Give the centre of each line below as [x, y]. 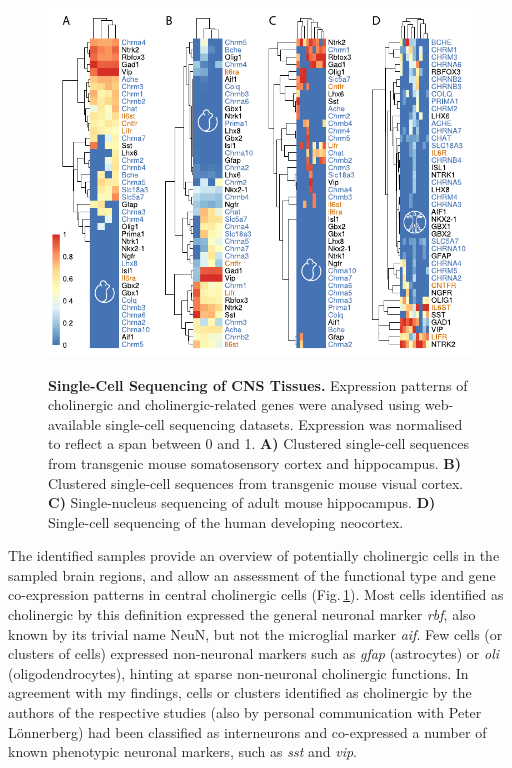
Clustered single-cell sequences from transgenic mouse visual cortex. [256, 482]
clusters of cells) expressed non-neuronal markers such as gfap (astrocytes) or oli [254, 653]
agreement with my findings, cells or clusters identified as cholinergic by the [240, 692]
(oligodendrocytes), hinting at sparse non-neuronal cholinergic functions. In [238, 672]
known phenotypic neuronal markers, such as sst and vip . [183, 751]
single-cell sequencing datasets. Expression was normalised [284, 423]
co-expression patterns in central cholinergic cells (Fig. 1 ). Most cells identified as [256, 594]
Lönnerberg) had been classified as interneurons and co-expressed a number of [247, 731]
